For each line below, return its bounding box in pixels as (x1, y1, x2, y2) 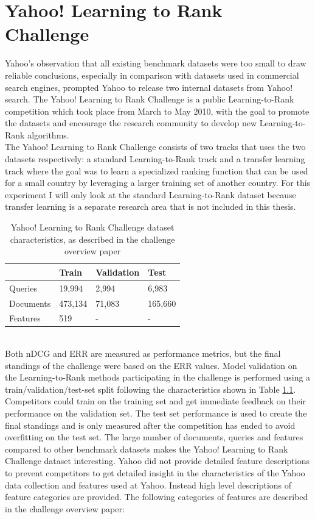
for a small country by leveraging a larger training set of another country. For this (5, 176, 311, 189)
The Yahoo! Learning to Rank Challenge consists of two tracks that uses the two (5, 140, 306, 153)
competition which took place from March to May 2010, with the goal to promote (5, 104, 310, 117)
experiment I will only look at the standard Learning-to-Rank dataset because (5, 188, 296, 201)
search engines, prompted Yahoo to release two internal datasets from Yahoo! (5, 81, 293, 93)
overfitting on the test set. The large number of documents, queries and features (5, 431, 303, 443)
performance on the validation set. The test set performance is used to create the (5, 407, 307, 419)
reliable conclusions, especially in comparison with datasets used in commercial (5, 68, 299, 81)
